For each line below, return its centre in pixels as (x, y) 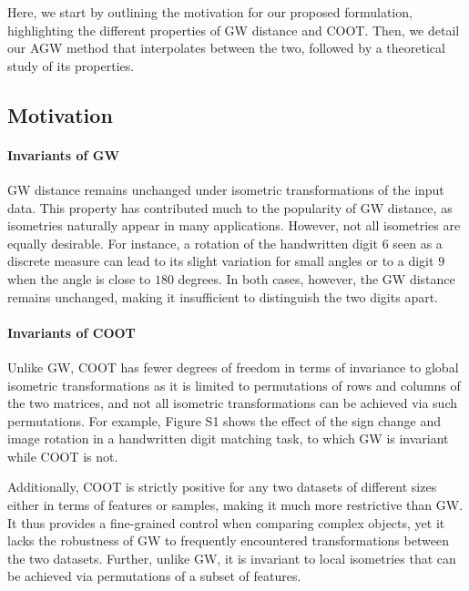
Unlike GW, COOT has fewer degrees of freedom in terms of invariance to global (233, 367)
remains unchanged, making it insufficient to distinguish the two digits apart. (223, 296)
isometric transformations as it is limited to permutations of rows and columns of (234, 385)
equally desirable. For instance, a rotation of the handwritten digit (193, 243)
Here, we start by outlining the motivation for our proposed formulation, (210, 12)
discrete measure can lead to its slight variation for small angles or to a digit (221, 261)
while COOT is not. (63, 456)
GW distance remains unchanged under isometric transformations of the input (226, 189)
